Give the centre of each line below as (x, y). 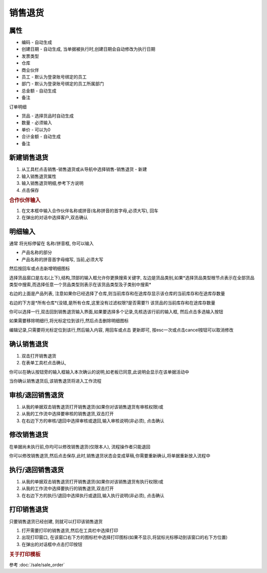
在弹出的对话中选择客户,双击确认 (55, 218)
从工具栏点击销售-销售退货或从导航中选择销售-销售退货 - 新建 (84, 169)
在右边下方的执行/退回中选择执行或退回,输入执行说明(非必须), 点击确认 (93, 495)
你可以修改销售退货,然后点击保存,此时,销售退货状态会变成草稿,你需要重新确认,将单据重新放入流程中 (110, 455)
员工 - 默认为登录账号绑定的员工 (54, 77)
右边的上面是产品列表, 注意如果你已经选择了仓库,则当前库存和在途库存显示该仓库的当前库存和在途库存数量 (117, 294)
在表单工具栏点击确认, (44, 363)
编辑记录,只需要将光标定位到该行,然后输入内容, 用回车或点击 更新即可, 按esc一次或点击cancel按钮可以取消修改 (121, 330)
